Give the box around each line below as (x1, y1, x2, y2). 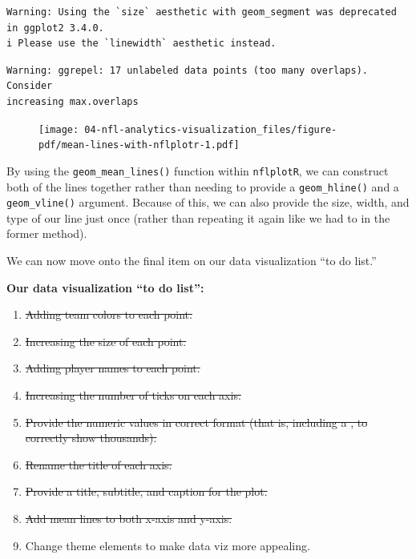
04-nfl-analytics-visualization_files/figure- (84, 123, 337, 135)
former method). (6, 225, 87, 242)
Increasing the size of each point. (25, 332, 187, 349)
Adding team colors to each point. (25, 306, 192, 323)
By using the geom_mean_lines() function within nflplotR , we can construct (6, 162, 389, 179)
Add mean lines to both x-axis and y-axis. (25, 509, 232, 526)
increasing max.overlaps (6, 95, 139, 107)
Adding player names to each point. (25, 360, 200, 376)
